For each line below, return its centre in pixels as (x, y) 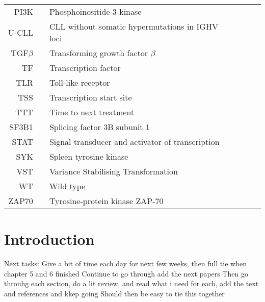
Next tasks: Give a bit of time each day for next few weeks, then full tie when (125, 263)
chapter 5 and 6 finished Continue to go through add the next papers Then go (126, 273)
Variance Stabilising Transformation (113, 171)
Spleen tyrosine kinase (89, 156)
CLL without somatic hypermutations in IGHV (134, 26)
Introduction (49, 239)
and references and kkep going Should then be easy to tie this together (114, 293)
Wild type (67, 186)
